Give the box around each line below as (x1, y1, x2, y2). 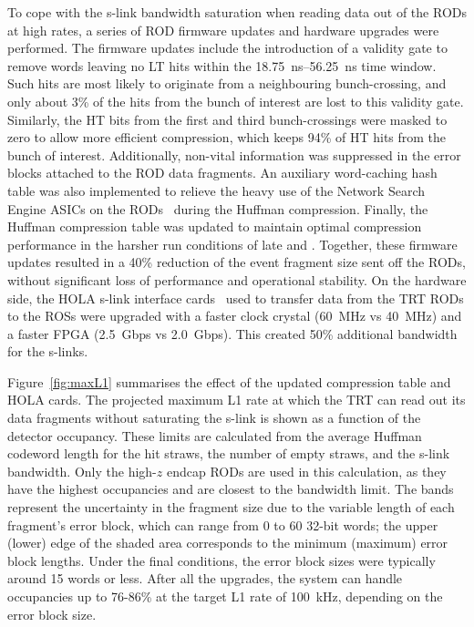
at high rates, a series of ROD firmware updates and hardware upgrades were (7, 20, 439, 39)
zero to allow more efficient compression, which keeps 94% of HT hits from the (7, 128, 447, 147)
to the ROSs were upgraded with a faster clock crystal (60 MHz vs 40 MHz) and (7, 306, 462, 325)
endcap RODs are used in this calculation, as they (166, 461, 447, 480)
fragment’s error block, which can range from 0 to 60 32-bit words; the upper (7, 515, 438, 534)
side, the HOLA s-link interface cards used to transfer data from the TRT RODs (7, 288, 464, 307)
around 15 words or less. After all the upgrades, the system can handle (7, 569, 403, 588)
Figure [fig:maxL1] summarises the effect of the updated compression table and (7, 372, 451, 391)
